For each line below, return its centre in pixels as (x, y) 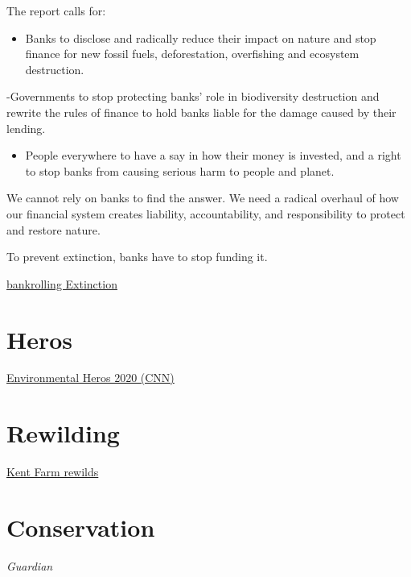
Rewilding (63, 433)
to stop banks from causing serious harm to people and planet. (180, 170)
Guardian (30, 565)
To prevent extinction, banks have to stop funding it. (137, 257)
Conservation (81, 527)
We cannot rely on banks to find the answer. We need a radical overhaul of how (203, 198)
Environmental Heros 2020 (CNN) (90, 378)
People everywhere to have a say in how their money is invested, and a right (213, 155)
